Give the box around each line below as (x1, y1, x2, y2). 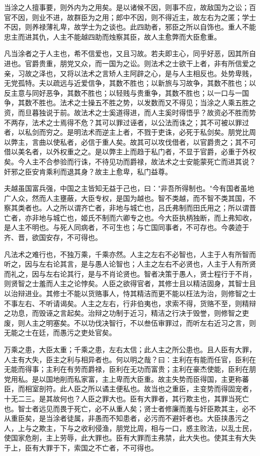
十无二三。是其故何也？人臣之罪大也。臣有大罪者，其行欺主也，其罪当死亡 (4, 393, 249, 403)
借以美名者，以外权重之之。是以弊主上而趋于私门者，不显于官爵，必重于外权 (4, 146, 256, 157)
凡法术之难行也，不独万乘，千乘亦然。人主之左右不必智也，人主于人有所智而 (4, 249, 256, 259)
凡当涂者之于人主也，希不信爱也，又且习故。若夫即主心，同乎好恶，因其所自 (4, 48, 256, 59)
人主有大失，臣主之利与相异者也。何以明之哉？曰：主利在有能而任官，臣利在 (4, 354, 256, 364)
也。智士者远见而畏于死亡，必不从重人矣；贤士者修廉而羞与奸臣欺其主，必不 (4, 403, 256, 413)
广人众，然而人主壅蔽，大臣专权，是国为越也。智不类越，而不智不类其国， (4, 192, 249, 203)
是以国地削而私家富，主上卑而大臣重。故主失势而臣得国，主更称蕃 (31, 373, 249, 384)
